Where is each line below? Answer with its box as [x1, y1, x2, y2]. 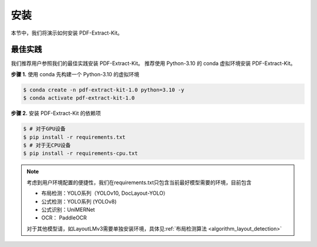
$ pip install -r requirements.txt [23, 134, 126, 140]
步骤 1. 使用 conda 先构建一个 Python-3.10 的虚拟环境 [11, 70, 140, 77]
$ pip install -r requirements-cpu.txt [23, 150, 138, 157]
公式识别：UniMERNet [41, 206, 95, 213]
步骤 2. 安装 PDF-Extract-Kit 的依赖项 [11, 110, 101, 117]
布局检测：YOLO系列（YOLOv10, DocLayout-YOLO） [41, 190, 168, 197]
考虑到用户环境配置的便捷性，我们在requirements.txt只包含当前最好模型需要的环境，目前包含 [26, 179, 252, 186]
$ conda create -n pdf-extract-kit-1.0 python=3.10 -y [23, 86, 184, 93]
